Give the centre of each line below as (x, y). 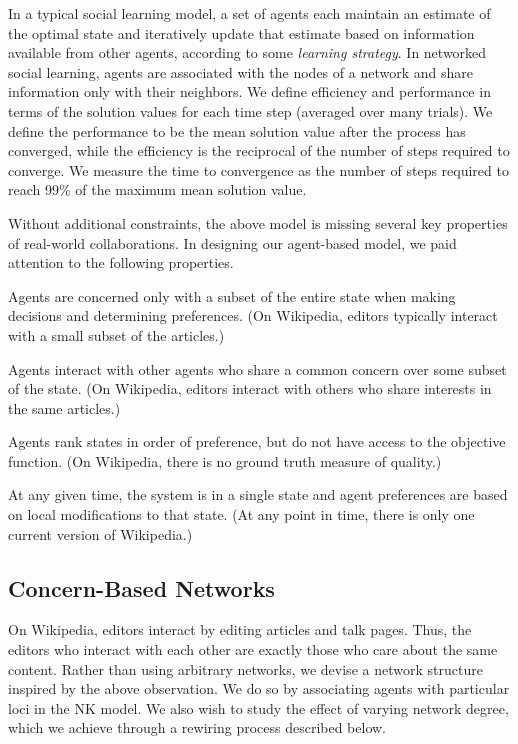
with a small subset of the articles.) (116, 334)
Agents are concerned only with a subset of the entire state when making (232, 295)
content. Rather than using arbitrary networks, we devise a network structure (245, 668)
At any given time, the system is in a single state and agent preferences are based (258, 494)
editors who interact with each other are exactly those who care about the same (253, 649)
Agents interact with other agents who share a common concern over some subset (257, 368)
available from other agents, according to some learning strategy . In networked (247, 52)
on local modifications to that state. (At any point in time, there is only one (241, 514)
